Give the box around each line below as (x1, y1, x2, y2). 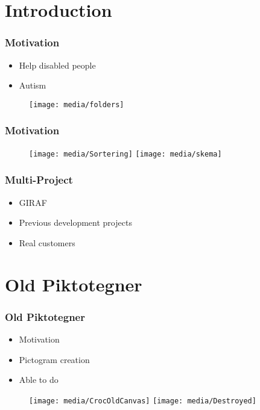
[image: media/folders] (29, 100, 124, 109)
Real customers (19, 236, 75, 249)
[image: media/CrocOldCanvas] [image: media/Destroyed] (29, 396, 256, 405)
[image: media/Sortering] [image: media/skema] (29, 149, 222, 158)
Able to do (19, 373, 59, 386)
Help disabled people (19, 58, 96, 71)
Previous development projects (19, 216, 132, 229)
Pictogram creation (19, 353, 90, 365)
